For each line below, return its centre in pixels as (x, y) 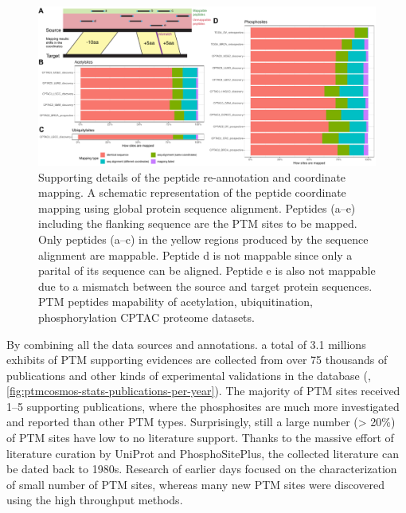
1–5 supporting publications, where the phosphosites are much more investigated (203, 406)
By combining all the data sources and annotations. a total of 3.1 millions (186, 344)
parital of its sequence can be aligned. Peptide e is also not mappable (207, 270)
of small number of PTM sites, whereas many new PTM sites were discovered (196, 484)
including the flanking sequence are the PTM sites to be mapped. (198, 223)
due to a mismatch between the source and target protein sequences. (205, 286)
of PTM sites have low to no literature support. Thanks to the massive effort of (200, 438)
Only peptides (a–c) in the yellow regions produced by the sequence (203, 239)
